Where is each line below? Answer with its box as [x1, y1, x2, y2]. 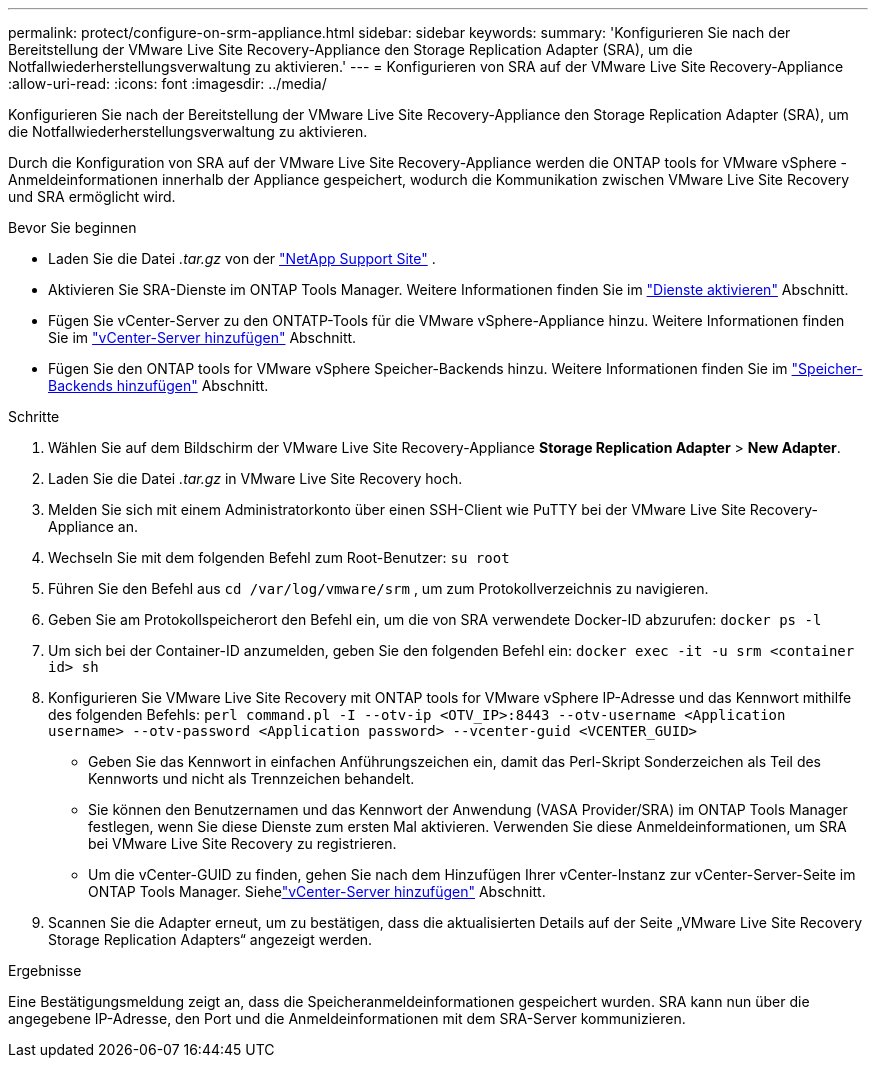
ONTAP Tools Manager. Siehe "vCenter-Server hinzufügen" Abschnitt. [88, 883, 546, 900]
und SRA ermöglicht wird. [8, 188, 176, 205]
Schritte [8, 408, 60, 425]
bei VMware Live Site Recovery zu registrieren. [88, 835, 397, 852]
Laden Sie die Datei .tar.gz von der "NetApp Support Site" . [48, 250, 436, 267]
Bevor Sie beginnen [8, 219, 137, 236]
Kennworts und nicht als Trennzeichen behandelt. [88, 770, 415, 787]
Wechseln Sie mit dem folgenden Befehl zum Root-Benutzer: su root [48, 549, 510, 566]
